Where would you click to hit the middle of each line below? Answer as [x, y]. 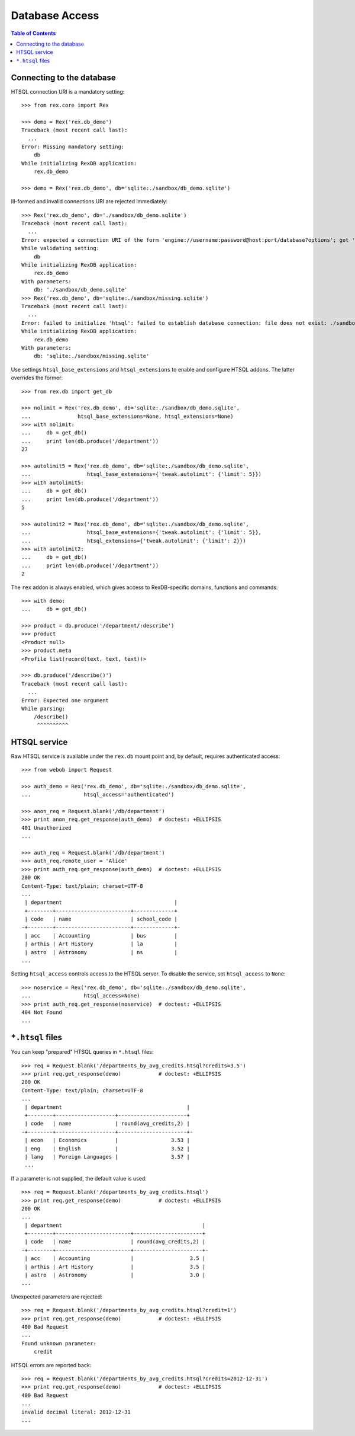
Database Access [55, 15]
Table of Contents [33, 33]
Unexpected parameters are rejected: [57, 1296]
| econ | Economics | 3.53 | [107, 1140]
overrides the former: [37, 378]
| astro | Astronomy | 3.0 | [115, 1275]
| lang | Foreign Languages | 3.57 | [107, 1157]
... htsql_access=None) [81, 996]
